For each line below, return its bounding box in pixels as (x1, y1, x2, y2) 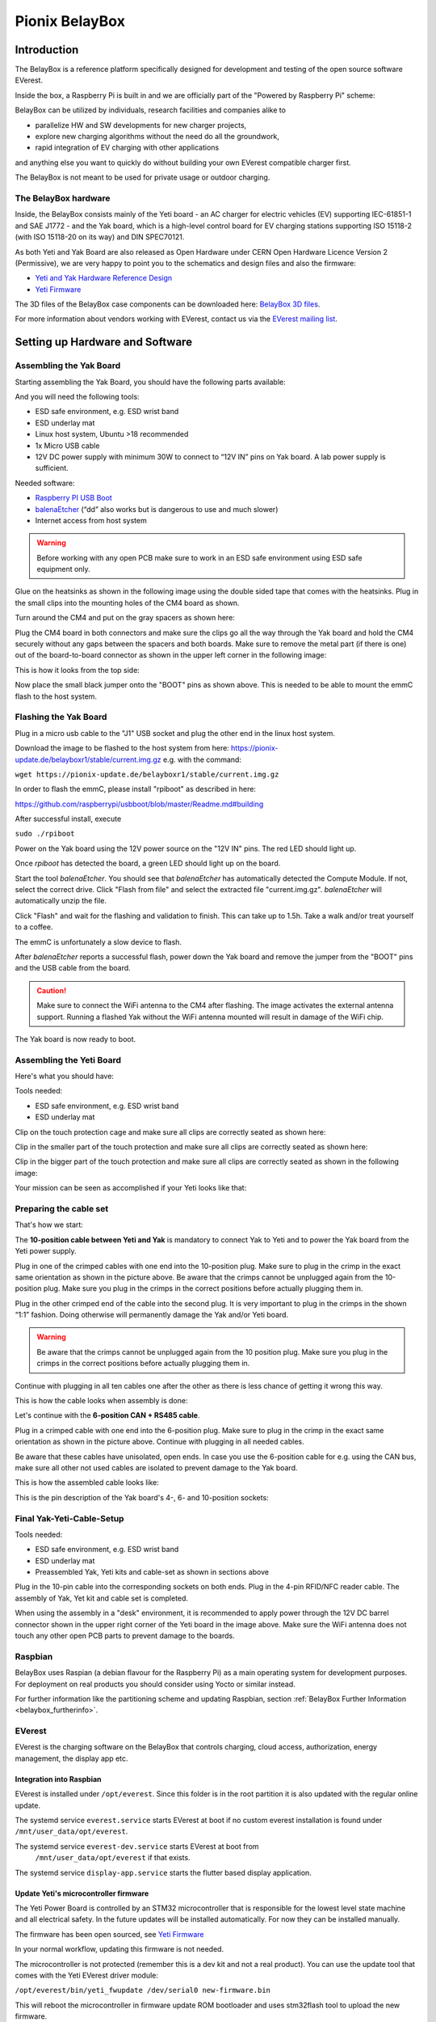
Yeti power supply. (15, 1246, 77, 1256)
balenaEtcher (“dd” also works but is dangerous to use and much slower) (35, 504, 279, 514)
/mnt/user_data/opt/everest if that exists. (35, 1853, 191, 1863)
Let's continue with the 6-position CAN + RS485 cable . (15, 1411, 201, 1420)
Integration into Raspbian (15, 1774, 102, 1783)
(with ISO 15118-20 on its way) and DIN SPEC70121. (15, 232, 185, 242)
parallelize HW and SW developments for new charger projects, (35, 120, 247, 129)
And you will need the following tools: (15, 392, 140, 401)
